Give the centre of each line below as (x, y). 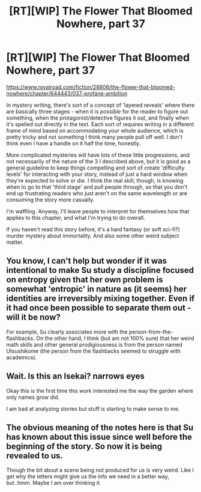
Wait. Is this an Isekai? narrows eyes (76, 376)
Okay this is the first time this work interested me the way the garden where (100, 390)
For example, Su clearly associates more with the (67, 332)
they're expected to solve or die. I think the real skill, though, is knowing (95, 180)
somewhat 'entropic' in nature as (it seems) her (97, 289)
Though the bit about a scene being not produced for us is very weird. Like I (100, 470)
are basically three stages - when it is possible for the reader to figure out (97, 111)
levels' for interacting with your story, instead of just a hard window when (97, 174)
